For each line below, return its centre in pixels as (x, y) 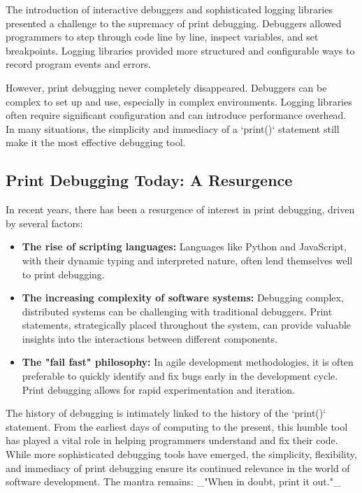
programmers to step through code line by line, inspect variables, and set (162, 37)
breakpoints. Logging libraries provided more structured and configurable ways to (180, 50)
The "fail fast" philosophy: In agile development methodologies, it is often (188, 362)
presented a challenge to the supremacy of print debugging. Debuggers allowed (174, 23)
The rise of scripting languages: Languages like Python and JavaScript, (184, 246)
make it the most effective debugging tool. (96, 142)
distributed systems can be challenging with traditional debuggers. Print (177, 311)
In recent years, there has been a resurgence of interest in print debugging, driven (180, 209)
